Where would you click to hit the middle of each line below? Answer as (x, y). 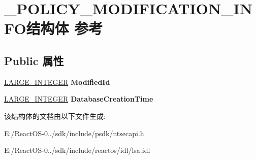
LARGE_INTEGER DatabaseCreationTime (79, 99)
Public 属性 (34, 60)
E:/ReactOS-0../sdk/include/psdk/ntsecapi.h (74, 133)
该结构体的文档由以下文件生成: (55, 116)
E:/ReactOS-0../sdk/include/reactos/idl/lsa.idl (77, 150)
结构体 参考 (65, 28)
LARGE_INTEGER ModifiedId (57, 82)
